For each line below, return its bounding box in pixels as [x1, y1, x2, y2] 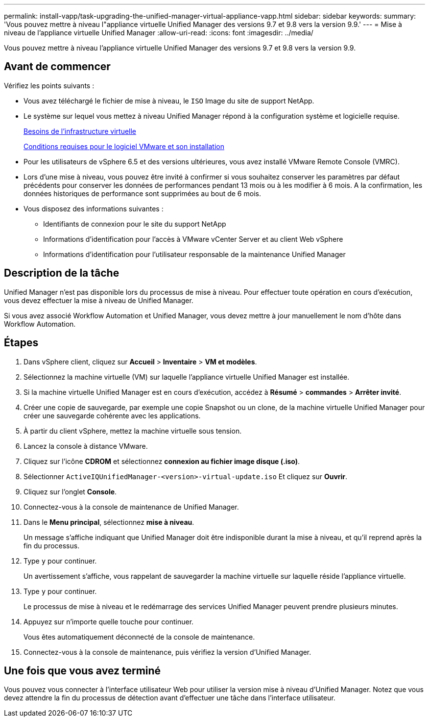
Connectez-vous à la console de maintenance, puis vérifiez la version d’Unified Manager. [24, 647, 311, 656]
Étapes [4, 336, 39, 349]
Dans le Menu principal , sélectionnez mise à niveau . [24, 517, 194, 526]
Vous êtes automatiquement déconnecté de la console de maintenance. [24, 632, 255, 641]
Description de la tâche [4, 267, 119, 280]
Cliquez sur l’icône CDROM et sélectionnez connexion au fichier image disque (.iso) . [24, 457, 300, 465]
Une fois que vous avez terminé [4, 664, 161, 677]
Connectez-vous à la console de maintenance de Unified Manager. [24, 502, 239, 511]
